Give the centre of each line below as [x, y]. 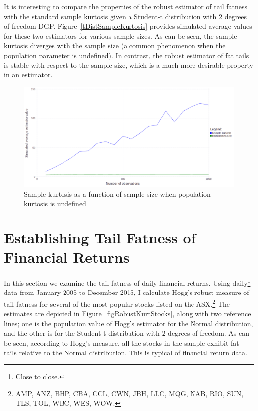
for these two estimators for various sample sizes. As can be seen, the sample [121, 35]
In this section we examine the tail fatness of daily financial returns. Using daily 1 [127, 282]
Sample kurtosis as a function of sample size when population [117, 194]
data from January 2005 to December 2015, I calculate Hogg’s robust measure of [127, 292]
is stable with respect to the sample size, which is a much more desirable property [129, 65]
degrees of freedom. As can [209, 333]
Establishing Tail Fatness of [100, 237]
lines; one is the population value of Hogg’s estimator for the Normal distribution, [129, 323]
